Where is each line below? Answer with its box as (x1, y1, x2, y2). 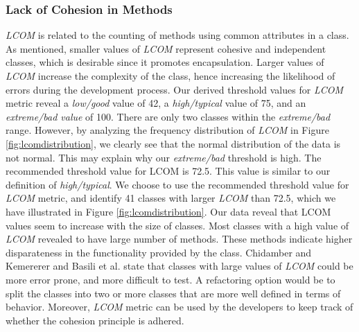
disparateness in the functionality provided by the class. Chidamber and (6, 245, 312, 259)
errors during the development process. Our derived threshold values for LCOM (6, 82, 343, 96)
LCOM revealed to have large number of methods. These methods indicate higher (6, 231, 353, 246)
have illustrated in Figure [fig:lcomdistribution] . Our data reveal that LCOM (6, 204, 331, 218)
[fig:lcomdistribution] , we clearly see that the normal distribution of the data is (6, 136, 341, 150)
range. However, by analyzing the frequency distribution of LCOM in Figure (6, 123, 329, 137)
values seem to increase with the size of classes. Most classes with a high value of (6, 218, 349, 232)
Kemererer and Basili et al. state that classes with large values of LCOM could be (6, 259, 353, 273)
